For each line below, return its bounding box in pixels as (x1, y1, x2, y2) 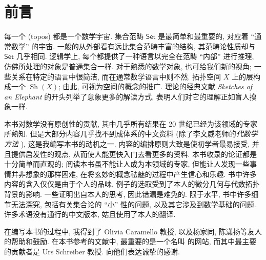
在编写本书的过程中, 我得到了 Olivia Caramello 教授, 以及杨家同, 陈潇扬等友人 (4, 226, 262, 236)
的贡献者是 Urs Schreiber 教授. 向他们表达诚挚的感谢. (4, 246, 180, 256)
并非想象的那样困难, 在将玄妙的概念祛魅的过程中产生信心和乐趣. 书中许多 (11, 168, 257, 179)
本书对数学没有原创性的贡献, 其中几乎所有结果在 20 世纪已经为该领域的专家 (4, 118, 257, 129)
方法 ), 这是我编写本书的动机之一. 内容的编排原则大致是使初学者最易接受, (4, 138, 250, 149)
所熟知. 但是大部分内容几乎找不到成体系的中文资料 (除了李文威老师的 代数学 (4, 128, 258, 139)
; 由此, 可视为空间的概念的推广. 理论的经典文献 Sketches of (58, 81, 253, 92)
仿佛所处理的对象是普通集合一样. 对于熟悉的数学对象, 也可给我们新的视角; (4, 61, 252, 71)
